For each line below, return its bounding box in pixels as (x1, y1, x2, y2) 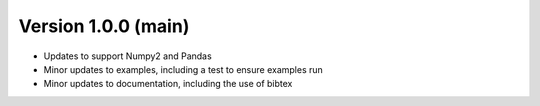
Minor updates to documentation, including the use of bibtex (43, 78, 293, 90)
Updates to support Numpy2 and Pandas (43, 50, 212, 62)
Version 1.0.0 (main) (18, 15, 190, 37)
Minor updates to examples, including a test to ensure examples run (43, 63, 324, 75)
